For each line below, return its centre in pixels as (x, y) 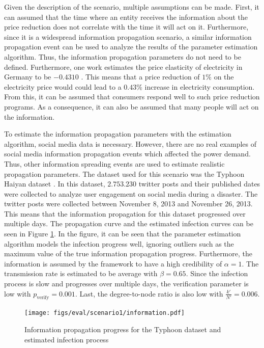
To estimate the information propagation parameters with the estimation (118, 134)
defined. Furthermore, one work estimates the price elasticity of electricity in (123, 66)
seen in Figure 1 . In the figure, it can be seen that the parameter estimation (123, 234)
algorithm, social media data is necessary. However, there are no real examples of (130, 143)
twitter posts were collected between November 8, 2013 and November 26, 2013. (128, 204)
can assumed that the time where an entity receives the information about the (126, 17)
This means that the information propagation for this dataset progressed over (125, 213)
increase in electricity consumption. (200, 86)
